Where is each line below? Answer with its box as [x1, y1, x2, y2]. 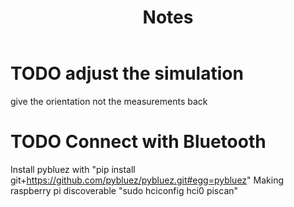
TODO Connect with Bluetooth [10, 131, 267, 153]
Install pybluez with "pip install [10, 163, 136, 175]
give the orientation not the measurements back [10, 95, 208, 107]
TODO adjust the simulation [10, 62, 244, 85]
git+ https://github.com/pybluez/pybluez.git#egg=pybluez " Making [10, 174, 284, 186]
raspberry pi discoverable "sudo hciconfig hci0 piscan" [10, 184, 239, 196]
